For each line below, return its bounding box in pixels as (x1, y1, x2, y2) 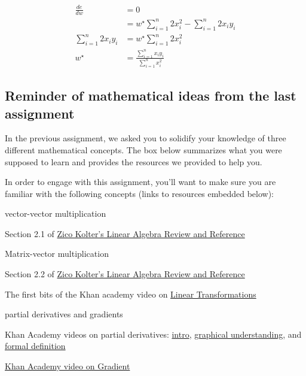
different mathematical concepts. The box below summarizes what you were (5, 143, 282, 156)
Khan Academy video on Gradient (5, 360, 130, 372)
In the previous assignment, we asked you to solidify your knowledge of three (5, 132, 286, 144)
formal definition (5, 339, 66, 352)
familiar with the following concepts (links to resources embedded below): (5, 187, 274, 199)
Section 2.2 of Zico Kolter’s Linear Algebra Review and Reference (5, 268, 245, 280)
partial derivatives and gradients (5, 308, 123, 320)
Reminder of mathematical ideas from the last (5, 86, 296, 105)
